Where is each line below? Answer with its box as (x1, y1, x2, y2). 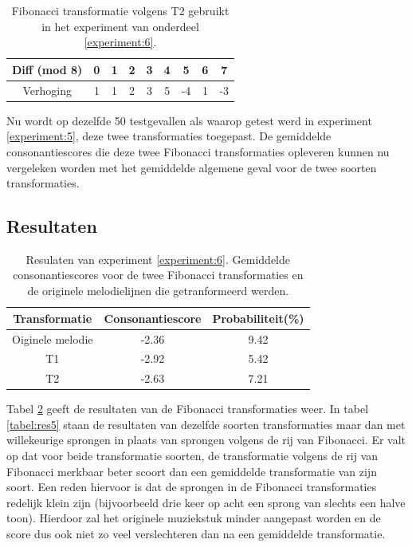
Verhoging (22, 81, 72, 98)
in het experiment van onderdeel (41, 18, 199, 34)
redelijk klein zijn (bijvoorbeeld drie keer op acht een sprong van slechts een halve (6, 494, 406, 510)
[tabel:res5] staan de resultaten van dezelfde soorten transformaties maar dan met (6, 415, 406, 432)
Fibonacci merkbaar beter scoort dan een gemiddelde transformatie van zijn (6, 462, 377, 479)
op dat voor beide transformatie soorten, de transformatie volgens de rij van (6, 447, 379, 464)
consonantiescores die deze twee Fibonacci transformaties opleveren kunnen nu (6, 143, 390, 159)
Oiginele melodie (12, 330, 93, 347)
